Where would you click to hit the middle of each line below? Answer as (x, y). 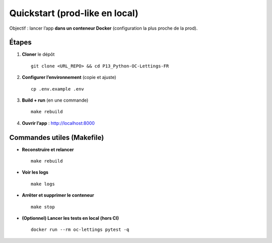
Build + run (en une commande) (55, 100)
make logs (43, 184)
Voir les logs (35, 172)
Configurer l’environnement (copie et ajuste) (69, 77)
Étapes (21, 43)
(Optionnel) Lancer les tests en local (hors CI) (71, 218)
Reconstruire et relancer (48, 149)
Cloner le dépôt (38, 54)
